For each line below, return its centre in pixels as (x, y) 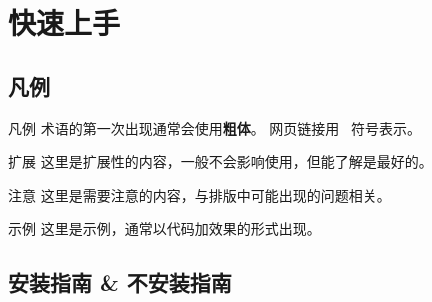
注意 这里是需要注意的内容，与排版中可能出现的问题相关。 (199, 194)
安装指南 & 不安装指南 (120, 282)
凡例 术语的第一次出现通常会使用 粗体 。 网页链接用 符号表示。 (214, 127)
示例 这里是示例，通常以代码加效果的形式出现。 (164, 228)
